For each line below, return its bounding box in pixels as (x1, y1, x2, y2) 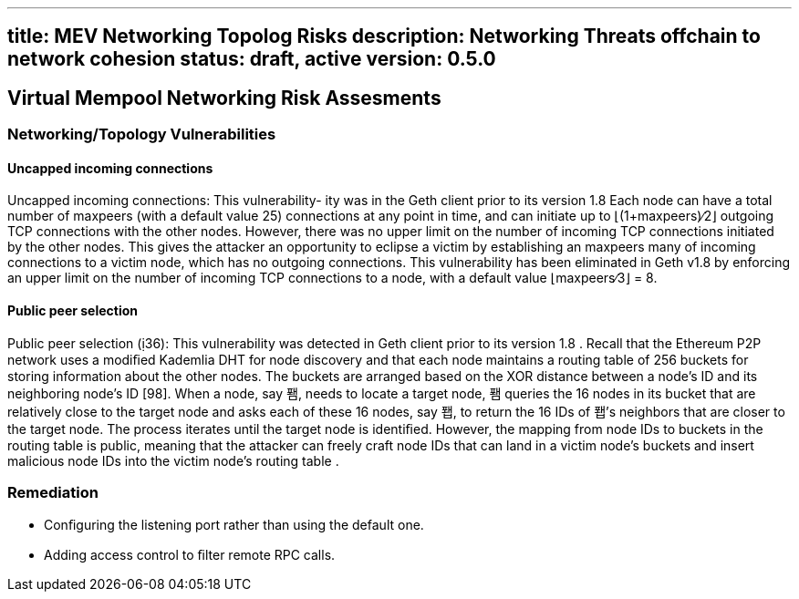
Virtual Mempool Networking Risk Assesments (7, 86, 441, 109)
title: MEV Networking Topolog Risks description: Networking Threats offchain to (7, 25, 761, 48)
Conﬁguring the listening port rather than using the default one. (44, 517, 424, 533)
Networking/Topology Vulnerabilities (7, 125, 276, 144)
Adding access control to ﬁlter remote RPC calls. (44, 547, 336, 563)
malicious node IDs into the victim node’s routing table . (7, 452, 339, 469)
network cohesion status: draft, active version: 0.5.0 (7, 47, 496, 71)
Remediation (7, 483, 99, 502)
